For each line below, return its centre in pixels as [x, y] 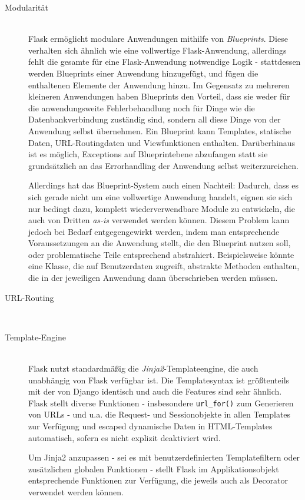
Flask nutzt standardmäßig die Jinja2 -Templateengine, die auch [143, 368]
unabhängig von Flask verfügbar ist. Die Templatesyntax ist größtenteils [159, 380]
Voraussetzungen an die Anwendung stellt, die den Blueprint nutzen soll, [160, 243]
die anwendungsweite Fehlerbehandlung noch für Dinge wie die [142, 107]
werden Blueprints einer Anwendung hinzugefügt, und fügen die [143, 73]
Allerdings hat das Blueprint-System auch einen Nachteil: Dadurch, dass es [164, 185]
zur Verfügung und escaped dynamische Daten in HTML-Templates [150, 426]
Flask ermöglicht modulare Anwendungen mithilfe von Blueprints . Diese [158, 39]
